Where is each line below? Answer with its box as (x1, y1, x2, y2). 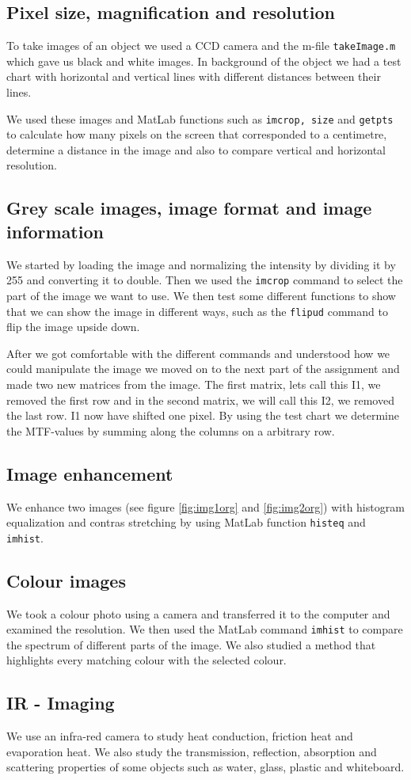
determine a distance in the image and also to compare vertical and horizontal (6, 141, 386, 158)
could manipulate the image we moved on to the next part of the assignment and (6, 360, 400, 377)
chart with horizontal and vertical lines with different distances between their (6, 68, 381, 85)
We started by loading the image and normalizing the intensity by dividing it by (6, 256, 396, 272)
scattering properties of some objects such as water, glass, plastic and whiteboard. (6, 759, 405, 775)
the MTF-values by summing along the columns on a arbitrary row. (6, 422, 335, 439)
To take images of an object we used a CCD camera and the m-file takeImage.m (6, 37, 396, 54)
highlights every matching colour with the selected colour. (6, 652, 287, 668)
